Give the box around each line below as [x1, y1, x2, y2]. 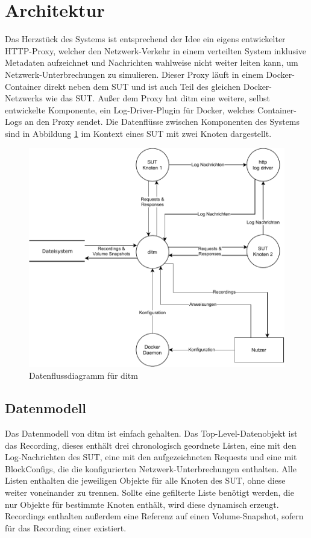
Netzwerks [5, 92, 43, 104]
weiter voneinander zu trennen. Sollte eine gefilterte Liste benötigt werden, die [5, 486, 294, 498]
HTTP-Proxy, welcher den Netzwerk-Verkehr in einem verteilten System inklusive [5, 44, 307, 57]
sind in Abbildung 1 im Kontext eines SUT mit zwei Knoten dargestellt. [5, 127, 272, 139]
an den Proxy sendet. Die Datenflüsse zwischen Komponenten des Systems [24, 115, 300, 128]
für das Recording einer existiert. [5, 521, 127, 534]
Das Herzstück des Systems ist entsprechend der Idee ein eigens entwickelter [5, 33, 286, 45]
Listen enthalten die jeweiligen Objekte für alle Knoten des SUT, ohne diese [5, 474, 286, 487]
